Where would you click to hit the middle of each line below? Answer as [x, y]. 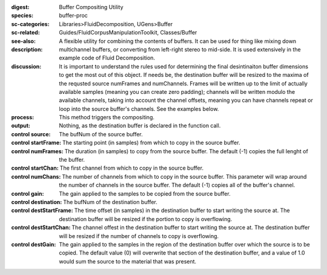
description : [27, 49]
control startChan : [35, 168]
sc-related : [26, 33]
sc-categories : [30, 24]
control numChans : [36, 176]
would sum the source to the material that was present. [128, 261]
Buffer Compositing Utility [91, 7]
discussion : [26, 66]
